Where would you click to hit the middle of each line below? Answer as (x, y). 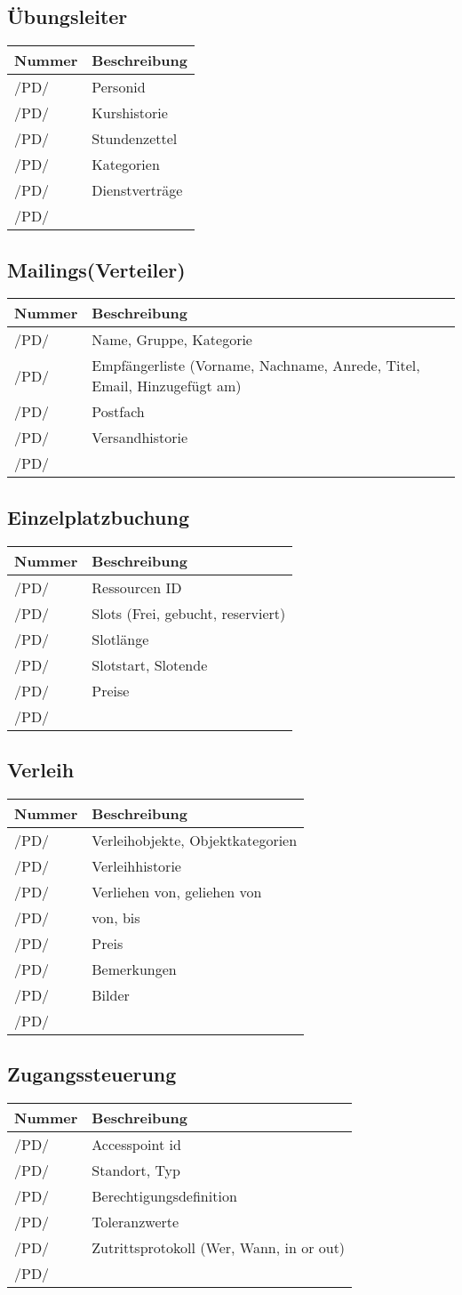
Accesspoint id (136, 1145)
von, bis (116, 917)
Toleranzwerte (135, 1222)
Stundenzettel (135, 139)
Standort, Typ (136, 1170)
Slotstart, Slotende (150, 664)
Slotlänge (120, 639)
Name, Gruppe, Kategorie (172, 340)
